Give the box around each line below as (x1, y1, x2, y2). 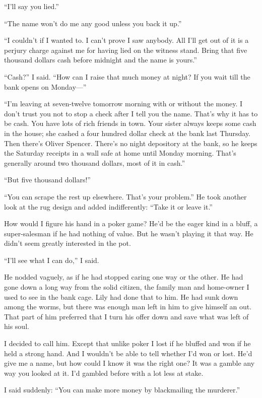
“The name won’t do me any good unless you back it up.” (4, 18, 182, 28)
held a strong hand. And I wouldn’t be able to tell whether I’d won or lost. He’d (4, 348, 252, 358)
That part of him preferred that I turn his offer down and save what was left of (4, 311, 249, 321)
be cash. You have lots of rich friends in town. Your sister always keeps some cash (4, 118, 256, 128)
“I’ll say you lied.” (4, 1, 59, 11)
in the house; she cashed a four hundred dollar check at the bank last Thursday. (4, 127, 251, 138)
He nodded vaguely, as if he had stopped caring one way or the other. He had (4, 272, 243, 282)
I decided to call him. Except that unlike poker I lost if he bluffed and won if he (4, 338, 251, 349)
